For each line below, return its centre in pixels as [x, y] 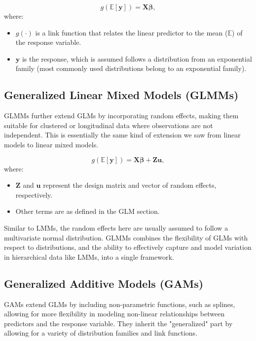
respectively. [34, 194]
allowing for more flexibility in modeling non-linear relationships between [114, 314]
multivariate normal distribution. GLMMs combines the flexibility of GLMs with [126, 237]
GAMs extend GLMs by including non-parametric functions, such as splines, [120, 304]
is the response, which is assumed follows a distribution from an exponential [137, 58]
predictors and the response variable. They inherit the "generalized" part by [118, 323]
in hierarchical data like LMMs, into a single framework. [89, 256]
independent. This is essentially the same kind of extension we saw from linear [122, 135]
